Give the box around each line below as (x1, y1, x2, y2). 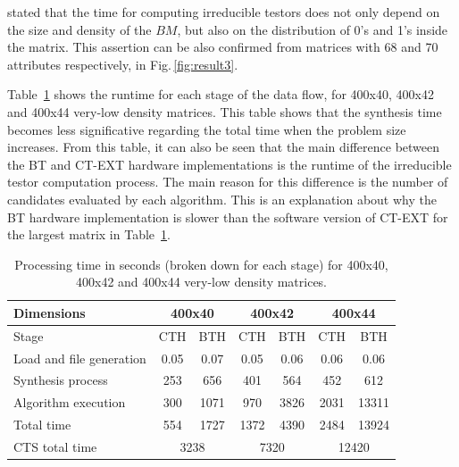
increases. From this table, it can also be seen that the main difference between (7, 138, 440, 156)
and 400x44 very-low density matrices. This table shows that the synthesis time (7, 102, 442, 121)
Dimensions (13, 303, 86, 321)
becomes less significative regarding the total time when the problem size (7, 120, 406, 138)
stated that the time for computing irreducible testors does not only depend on (7, 3, 440, 21)
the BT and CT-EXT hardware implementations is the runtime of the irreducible (7, 154, 452, 173)
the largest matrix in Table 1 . (7, 225, 171, 244)
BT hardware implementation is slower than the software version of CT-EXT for (7, 207, 448, 226)
